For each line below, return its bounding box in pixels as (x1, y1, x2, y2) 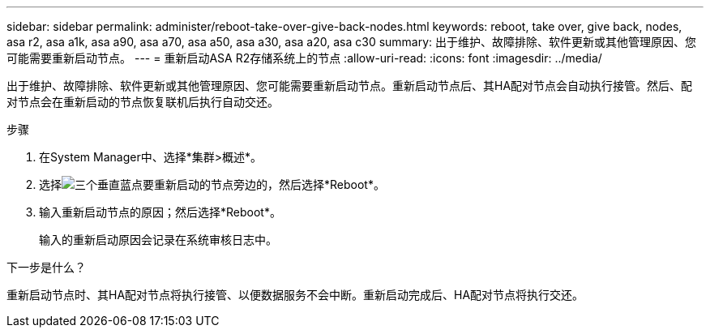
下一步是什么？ (6, 260, 86, 274)
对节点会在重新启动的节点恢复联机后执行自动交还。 (6, 95, 279, 109)
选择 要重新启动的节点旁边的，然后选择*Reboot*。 (39, 178, 385, 191)
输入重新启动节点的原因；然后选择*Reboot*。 (39, 205, 281, 219)
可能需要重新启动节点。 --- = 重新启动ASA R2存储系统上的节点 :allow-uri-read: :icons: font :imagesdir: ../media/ (6, 51, 602, 65)
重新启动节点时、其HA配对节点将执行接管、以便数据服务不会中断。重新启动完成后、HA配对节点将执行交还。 (6, 288, 584, 302)
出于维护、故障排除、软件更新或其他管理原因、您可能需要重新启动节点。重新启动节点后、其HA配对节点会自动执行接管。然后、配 (6, 79, 693, 92)
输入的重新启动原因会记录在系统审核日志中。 (39, 233, 277, 246)
